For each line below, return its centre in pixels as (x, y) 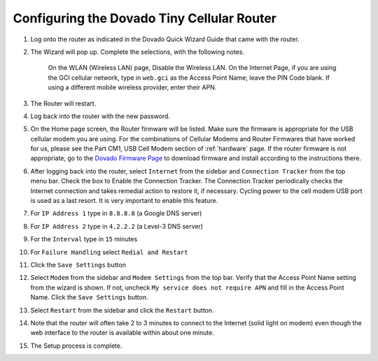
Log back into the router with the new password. (100, 116)
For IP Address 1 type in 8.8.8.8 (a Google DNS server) (116, 213)
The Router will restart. (63, 103)
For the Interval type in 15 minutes (84, 239)
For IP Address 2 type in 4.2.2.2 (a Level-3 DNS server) (117, 226)
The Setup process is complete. (76, 346)
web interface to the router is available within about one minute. (122, 333)
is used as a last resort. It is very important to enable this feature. (124, 201)
